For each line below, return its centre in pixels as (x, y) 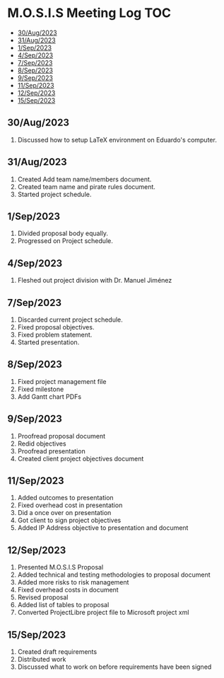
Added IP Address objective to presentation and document (103, 528)
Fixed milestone (41, 389)
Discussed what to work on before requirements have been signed (114, 667)
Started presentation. (48, 342)
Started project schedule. (54, 194)
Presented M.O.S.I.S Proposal (60, 567)
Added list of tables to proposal (63, 605)
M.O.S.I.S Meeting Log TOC (89, 13)
